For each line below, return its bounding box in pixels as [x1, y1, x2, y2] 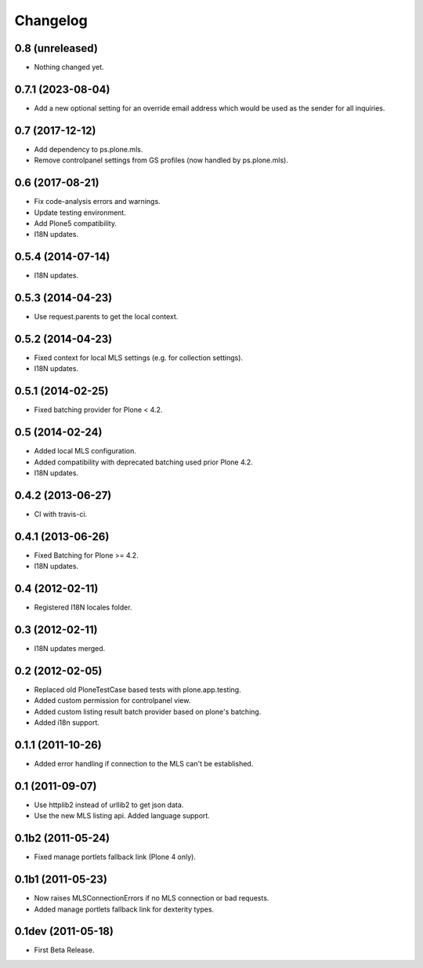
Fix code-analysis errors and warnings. [34, 197, 161, 206]
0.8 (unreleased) [14, 42, 98, 55]
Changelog [14, 12, 88, 29]
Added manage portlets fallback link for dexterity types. [34, 904, 215, 914]
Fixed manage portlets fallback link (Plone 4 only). [34, 852, 196, 862]
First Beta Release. [34, 945, 95, 955]
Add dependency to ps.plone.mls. [34, 144, 143, 154]
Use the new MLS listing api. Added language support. [34, 811, 211, 821]
